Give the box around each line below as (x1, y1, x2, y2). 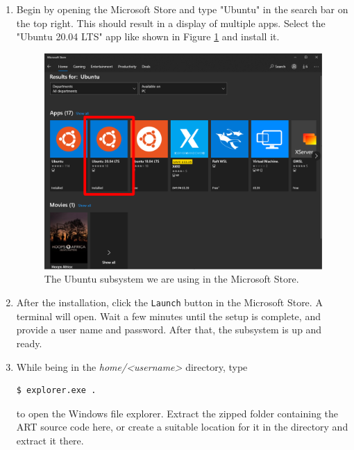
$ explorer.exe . (16, 385, 96, 396)
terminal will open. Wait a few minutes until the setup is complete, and (16, 308, 321, 323)
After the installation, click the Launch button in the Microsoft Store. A (16, 295, 323, 310)
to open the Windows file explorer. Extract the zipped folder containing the (16, 406, 339, 420)
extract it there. (16, 433, 84, 447)
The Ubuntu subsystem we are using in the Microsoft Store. (44, 272, 299, 286)
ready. (16, 335, 42, 350)
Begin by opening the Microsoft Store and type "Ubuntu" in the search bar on (16, 2, 348, 16)
